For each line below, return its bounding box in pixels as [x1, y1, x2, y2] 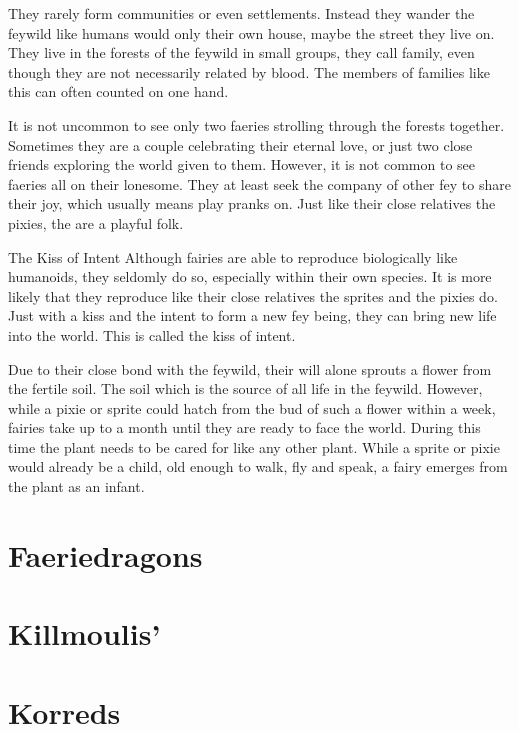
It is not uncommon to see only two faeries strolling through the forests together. [8, 114, 505, 135]
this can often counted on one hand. [8, 81, 229, 102]
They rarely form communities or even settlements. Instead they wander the [8, 3, 475, 23]
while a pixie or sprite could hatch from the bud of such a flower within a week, [8, 397, 496, 418]
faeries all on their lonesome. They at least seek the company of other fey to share [8, 173, 511, 194]
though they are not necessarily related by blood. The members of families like [8, 61, 490, 82]
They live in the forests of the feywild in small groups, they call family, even [8, 42, 475, 63]
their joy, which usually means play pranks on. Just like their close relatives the [8, 193, 496, 214]
